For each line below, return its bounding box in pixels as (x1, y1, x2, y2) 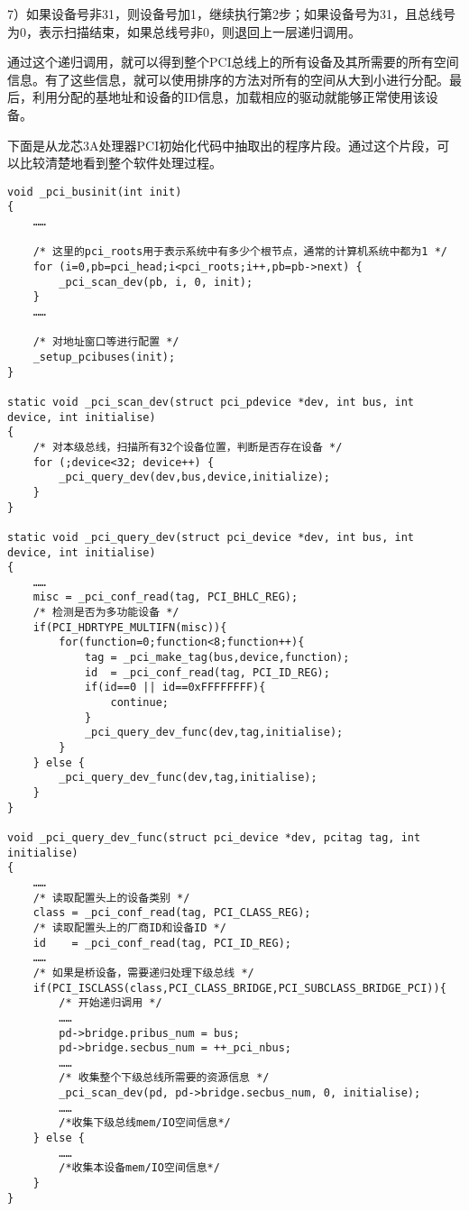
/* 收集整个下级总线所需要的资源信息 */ (59, 1071, 270, 1085)
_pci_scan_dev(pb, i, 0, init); (59, 275, 253, 289)
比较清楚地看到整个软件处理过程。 (19, 153, 222, 172)
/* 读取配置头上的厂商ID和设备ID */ (32, 921, 226, 934)
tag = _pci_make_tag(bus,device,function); (84, 651, 350, 665)
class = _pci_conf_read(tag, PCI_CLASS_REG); (32, 906, 311, 920)
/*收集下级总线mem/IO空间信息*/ (59, 1116, 231, 1130)
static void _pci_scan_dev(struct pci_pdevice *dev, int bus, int (7, 395, 415, 408)
